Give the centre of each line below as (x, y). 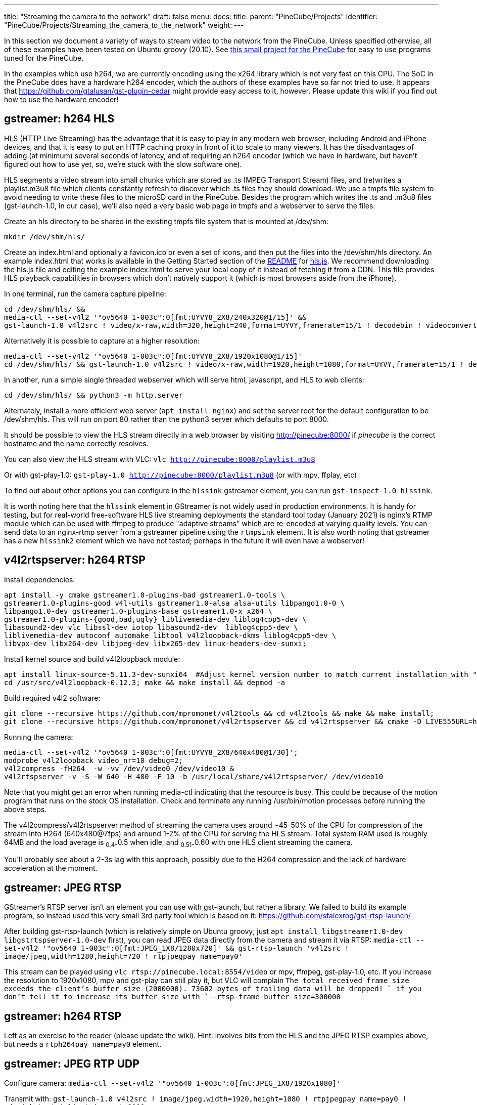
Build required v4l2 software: (52, 698)
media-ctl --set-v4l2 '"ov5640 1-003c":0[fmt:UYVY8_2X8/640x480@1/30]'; (151, 752)
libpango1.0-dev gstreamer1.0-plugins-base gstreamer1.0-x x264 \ (138, 611)
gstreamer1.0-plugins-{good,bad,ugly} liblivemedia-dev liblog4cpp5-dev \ (155, 619)
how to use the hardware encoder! (61, 99)
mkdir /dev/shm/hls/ (45, 237)
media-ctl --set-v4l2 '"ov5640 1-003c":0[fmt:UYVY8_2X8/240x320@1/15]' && (155, 317)
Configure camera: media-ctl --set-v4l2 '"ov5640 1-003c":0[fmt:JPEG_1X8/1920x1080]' (173, 1083)
